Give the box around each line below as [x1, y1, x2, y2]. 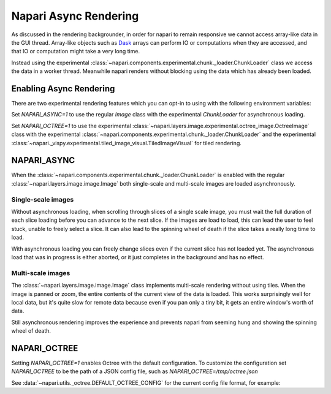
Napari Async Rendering [11, 9, 139, 23]
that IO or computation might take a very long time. [11, 48, 140, 55]
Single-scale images [11, 195, 74, 203]
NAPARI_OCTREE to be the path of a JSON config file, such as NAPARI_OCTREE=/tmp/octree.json [11, 368, 258, 375]
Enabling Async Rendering [11, 83, 115, 94]
